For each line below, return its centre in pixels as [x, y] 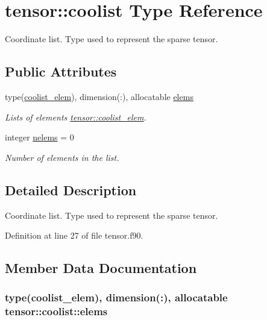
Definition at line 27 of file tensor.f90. [74, 235]
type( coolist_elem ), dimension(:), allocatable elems [99, 96]
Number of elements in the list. [62, 157]
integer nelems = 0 [39, 137]
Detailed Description [71, 190]
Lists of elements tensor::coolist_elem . [76, 117]
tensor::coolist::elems [56, 311]
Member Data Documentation [101, 268]
